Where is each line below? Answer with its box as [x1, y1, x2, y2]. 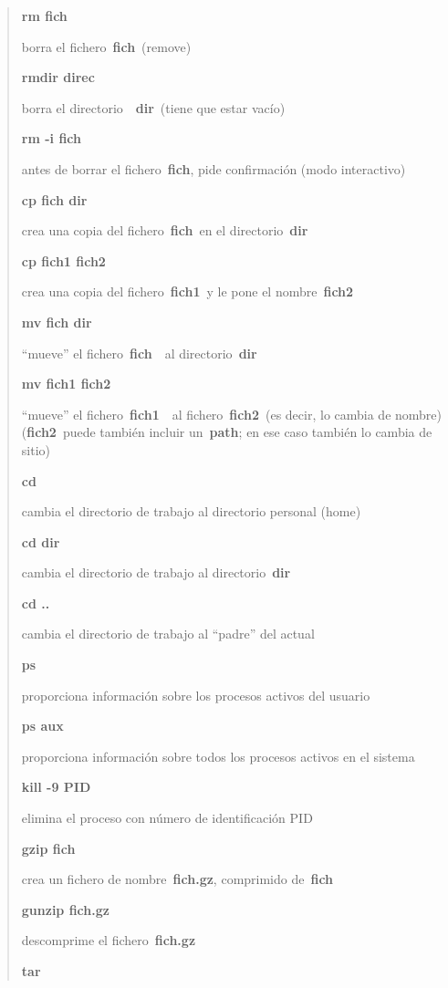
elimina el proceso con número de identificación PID [21, 808, 313, 827]
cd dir [21, 532, 60, 551]
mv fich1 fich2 [21, 374, 111, 393]
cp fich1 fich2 [21, 251, 106, 270]
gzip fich [21, 838, 76, 858]
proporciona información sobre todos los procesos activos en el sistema [21, 746, 415, 765]
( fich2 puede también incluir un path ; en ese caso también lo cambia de [21, 422, 432, 442]
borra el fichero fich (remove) [21, 36, 192, 56]
